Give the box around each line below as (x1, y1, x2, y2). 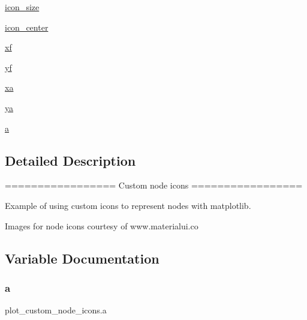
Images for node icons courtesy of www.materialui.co (5, 219, 198, 232)
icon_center (5, 20, 49, 33)
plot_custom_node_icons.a (5, 304, 107, 316)
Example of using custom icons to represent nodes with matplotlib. (5, 199, 251, 211)
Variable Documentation (5, 249, 159, 267)
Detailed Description (5, 151, 136, 169)
